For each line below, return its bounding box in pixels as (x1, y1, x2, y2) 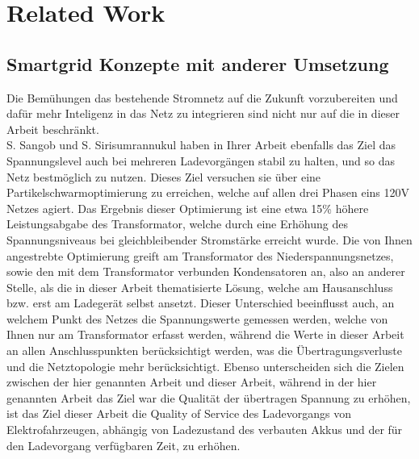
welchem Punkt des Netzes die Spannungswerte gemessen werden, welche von (6, 310, 388, 327)
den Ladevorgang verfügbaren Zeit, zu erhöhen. (6, 436, 241, 453)
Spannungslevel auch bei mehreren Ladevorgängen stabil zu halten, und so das (6, 152, 395, 169)
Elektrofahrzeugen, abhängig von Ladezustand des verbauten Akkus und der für (6, 421, 403, 438)
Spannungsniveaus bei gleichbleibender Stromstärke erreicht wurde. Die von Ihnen (6, 231, 413, 248)
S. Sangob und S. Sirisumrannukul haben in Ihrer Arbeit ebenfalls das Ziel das (6, 136, 396, 153)
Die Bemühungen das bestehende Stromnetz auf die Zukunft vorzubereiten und (6, 89, 398, 106)
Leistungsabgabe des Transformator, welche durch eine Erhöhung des (6, 215, 348, 232)
